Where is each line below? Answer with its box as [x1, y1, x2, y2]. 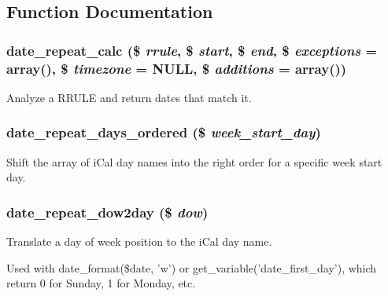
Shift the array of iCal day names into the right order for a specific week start [6, 153, 382, 170]
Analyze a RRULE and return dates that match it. [6, 89, 252, 105]
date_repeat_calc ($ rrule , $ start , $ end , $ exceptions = [6, 40, 378, 60]
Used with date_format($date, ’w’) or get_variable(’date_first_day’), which [6, 259, 377, 276]
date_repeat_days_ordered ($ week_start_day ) [6, 122, 321, 142]
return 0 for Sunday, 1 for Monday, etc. [6, 275, 196, 291]
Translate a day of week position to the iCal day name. [6, 233, 272, 250]
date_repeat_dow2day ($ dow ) [6, 202, 209, 221]
